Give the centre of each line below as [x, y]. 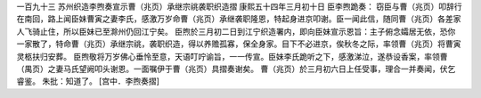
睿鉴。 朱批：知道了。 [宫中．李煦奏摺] [88, 81]
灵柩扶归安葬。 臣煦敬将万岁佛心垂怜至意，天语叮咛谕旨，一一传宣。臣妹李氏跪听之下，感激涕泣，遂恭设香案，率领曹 [232, 56]
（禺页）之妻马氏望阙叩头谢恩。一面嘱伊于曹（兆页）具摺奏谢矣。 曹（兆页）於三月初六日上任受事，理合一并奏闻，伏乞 [236, 69]
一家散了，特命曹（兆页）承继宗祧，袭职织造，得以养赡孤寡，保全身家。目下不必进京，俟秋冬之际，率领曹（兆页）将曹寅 [239, 44]
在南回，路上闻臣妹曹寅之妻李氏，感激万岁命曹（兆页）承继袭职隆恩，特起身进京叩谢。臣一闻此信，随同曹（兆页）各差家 [239, 19]
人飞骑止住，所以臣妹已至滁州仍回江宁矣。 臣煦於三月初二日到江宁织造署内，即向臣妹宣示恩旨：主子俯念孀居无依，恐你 [236, 31]
